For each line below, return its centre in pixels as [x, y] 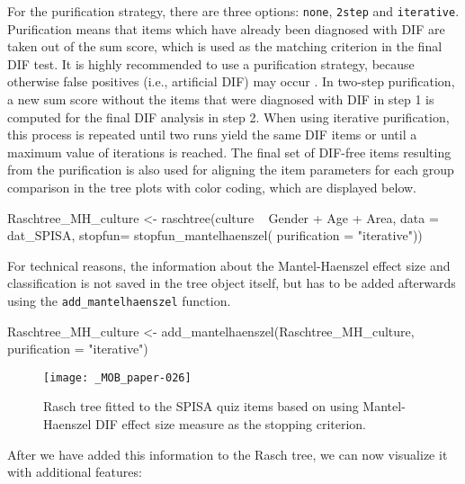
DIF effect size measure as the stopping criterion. [231, 424]
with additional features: [75, 472]
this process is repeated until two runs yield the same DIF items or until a [212, 134]
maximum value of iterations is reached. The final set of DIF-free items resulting [229, 152]
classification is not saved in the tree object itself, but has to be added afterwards [232, 283]
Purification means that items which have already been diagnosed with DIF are [226, 28]
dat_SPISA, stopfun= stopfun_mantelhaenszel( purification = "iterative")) [215, 235]
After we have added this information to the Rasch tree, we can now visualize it [228, 454]
